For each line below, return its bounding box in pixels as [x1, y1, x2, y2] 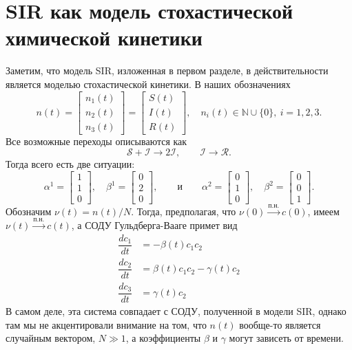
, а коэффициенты [125, 331, 201, 345]
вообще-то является [239, 317, 321, 331]
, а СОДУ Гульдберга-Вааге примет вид [71, 218, 238, 232]
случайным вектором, [6, 331, 96, 345]
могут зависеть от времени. [229, 331, 344, 345]
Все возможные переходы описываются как [6, 133, 187, 148]
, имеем [307, 204, 340, 218]
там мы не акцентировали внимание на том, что [6, 317, 207, 331]
